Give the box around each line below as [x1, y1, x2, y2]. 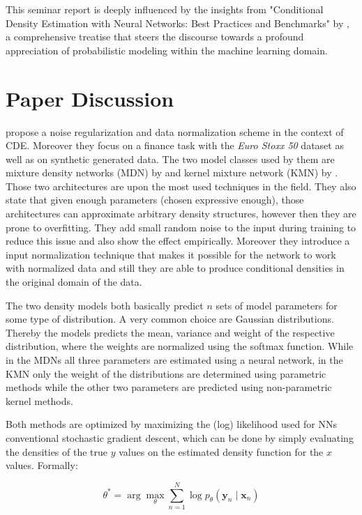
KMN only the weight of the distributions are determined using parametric [6, 366, 326, 381]
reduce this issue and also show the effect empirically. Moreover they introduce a [6, 233, 350, 248]
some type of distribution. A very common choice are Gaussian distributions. [6, 312, 334, 326]
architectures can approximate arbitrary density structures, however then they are [6, 206, 356, 221]
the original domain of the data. [6, 275, 142, 289]
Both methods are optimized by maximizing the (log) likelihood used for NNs [6, 417, 337, 431]
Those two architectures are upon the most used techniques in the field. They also [6, 178, 356, 193]
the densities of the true [6, 444, 108, 459]
